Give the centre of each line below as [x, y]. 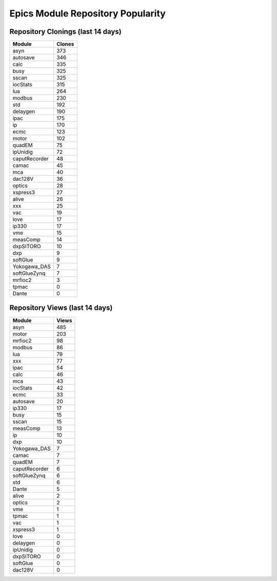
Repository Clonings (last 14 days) [65, 32]
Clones [65, 44]
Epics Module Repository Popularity [88, 13]
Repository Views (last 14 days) [61, 308]
